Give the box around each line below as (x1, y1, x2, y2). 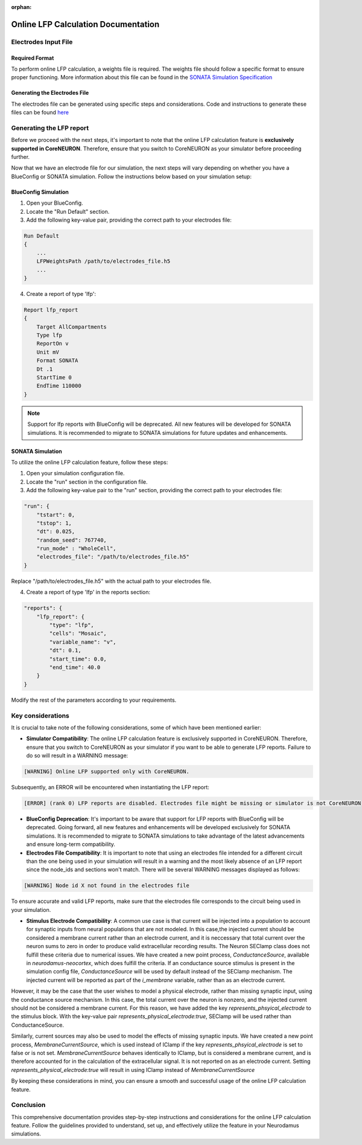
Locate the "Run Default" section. (26, 208, 110, 215)
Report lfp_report (24, 306, 78, 313)
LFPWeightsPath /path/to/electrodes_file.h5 (36, 258, 171, 265)
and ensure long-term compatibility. (26, 841, 116, 848)
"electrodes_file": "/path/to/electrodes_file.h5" (36, 553, 189, 560)
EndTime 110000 (36, 382, 81, 390)
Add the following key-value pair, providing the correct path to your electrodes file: (26, 216, 232, 223)
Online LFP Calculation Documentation (11, 19, 160, 30)
